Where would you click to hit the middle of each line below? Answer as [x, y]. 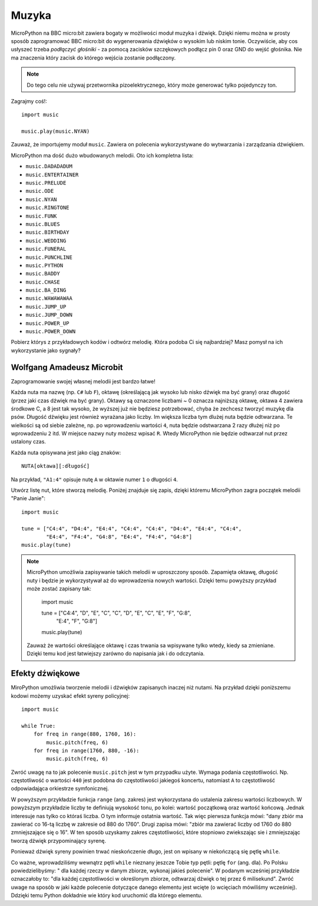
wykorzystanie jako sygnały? [46, 350]
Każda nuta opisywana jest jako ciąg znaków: [66, 452]
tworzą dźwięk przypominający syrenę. [59, 841]
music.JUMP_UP [46, 306]
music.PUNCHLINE [49, 257]
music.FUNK [41, 216]
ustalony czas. [29, 442]
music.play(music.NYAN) [56, 132]
